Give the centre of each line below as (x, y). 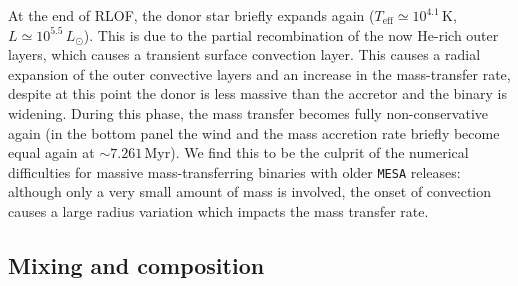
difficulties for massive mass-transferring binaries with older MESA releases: (234, 171)
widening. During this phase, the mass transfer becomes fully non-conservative (248, 112)
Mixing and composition (136, 264)
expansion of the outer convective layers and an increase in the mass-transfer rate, (259, 73)
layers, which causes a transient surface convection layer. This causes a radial (244, 54)
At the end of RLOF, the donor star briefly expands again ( (191, 15)
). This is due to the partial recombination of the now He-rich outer (291, 34)
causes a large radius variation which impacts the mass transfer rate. (218, 211)
